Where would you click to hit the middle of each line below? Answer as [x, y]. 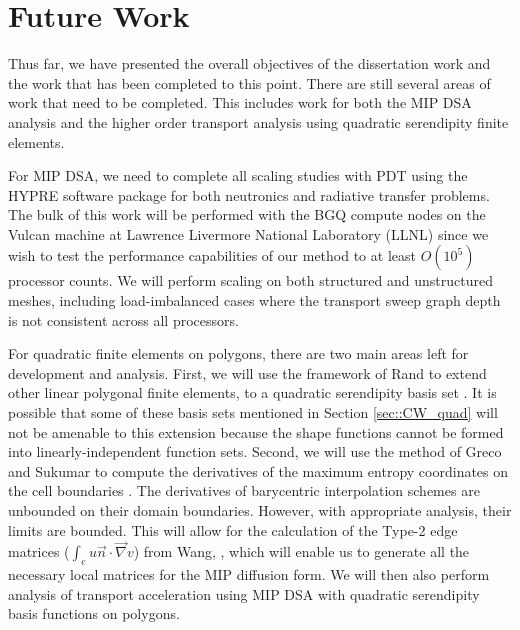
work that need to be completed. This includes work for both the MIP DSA [240, 102]
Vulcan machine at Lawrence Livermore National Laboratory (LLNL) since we [248, 233]
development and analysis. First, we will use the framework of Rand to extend [247, 372]
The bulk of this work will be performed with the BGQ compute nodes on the [247, 214]
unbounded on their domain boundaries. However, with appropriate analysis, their [260, 510]
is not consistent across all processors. [123, 319]
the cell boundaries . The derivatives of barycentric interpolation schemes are [244, 490]
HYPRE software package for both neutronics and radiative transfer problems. [249, 194]
